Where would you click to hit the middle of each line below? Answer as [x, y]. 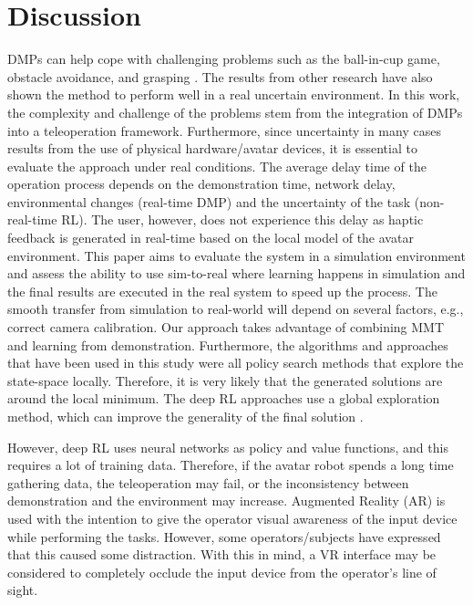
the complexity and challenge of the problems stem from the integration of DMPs [235, 112]
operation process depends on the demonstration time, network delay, [201, 184]
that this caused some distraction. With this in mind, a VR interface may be [222, 554]
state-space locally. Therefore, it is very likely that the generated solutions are [225, 380]
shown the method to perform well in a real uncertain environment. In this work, [234, 94]
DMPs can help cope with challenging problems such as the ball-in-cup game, [224, 59]
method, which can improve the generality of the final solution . [185, 416]
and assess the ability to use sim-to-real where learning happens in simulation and [236, 273]
